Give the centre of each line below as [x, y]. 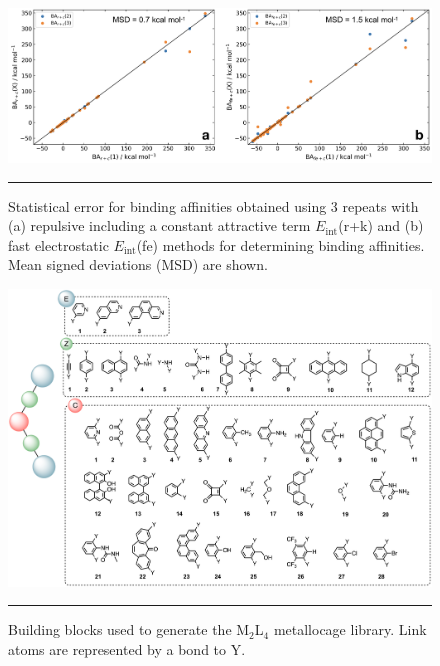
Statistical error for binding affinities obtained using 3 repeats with [213, 205]
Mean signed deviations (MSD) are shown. [138, 264]
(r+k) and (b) [381, 225]
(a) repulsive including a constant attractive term [159, 225]
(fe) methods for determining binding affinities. [280, 244]
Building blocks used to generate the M [129, 629]
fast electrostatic [58, 244]
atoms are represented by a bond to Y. [127, 648]
